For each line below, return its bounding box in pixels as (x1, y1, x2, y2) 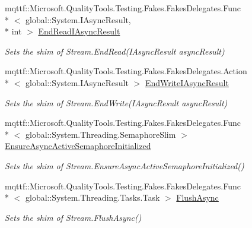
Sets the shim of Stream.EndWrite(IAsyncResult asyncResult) (5, 96, 228, 109)
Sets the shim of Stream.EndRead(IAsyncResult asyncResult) (5, 45, 225, 57)
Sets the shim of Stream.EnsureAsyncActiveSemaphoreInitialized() (5, 159, 244, 172)
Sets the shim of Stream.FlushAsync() (5, 211, 142, 223)
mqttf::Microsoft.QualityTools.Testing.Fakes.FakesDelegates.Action (5, 65, 247, 77)
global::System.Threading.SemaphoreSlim (25, 128, 176, 140)
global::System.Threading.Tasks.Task (25, 191, 160, 204)
